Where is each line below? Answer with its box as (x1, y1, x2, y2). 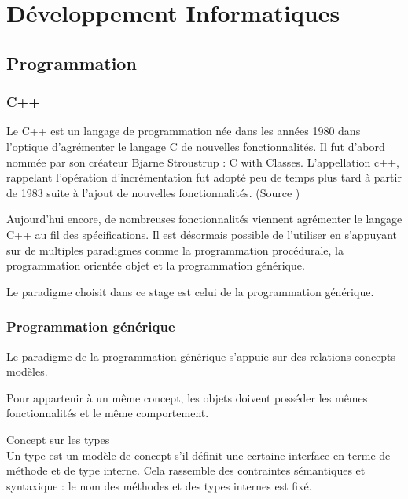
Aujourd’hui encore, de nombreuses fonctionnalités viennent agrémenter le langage (6, 211, 402, 227)
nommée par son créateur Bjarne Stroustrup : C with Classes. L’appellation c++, (6, 153, 399, 170)
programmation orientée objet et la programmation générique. (6, 257, 305, 273)
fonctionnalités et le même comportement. (6, 405, 209, 421)
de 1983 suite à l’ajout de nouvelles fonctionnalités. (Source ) (6, 184, 300, 200)
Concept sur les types (6, 431, 110, 447)
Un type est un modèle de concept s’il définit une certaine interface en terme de (6, 446, 391, 463)
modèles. (6, 363, 48, 380)
